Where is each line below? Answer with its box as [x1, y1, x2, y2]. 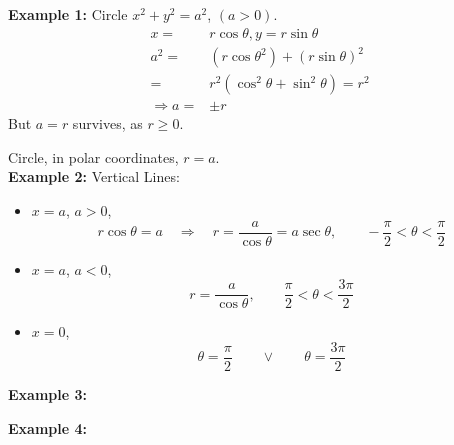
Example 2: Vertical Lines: [8, 166, 180, 187]
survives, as [72, 113, 143, 134]
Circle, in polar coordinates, [8, 146, 179, 167]
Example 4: [8, 417, 87, 438]
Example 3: [8, 383, 87, 404]
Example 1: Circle [8, 4, 128, 24]
